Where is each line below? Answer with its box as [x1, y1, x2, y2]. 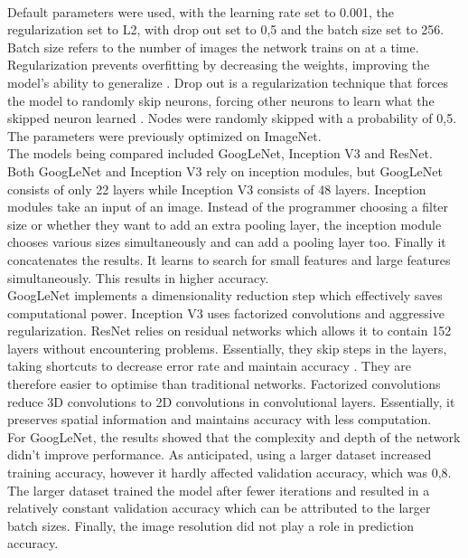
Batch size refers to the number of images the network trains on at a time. [7, 37, 419, 56]
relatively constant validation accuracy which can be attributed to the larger [7, 498, 431, 517]
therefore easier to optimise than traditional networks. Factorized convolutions [7, 374, 441, 393]
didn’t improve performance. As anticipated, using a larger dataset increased [7, 445, 432, 464]
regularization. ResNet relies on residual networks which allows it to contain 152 [7, 321, 452, 340]
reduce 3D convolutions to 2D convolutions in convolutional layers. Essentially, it [7, 392, 455, 411]
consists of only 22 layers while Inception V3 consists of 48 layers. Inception [7, 179, 426, 198]
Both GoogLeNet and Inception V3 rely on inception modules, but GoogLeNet [7, 161, 443, 180]
